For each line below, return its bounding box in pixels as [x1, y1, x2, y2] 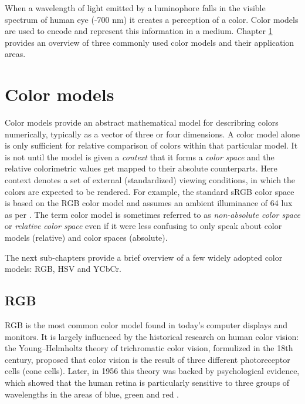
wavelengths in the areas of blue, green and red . [5, 388, 179, 400]
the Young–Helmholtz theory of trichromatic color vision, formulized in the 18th [5, 342, 293, 354]
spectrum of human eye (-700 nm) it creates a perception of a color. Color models [5, 13, 299, 25]
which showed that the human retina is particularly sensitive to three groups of [5, 376, 290, 388]
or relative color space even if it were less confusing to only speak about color [5, 220, 282, 232]
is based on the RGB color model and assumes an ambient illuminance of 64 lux [5, 197, 293, 209]
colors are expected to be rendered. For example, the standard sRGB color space [5, 185, 294, 197]
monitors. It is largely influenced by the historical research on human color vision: [5, 330, 299, 342]
